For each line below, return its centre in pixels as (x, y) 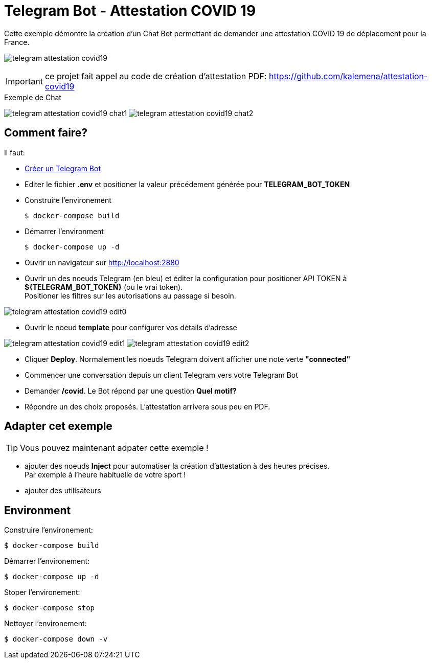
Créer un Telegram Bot (63, 168)
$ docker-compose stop (50, 608)
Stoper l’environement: (42, 592)
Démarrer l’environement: (47, 561)
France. (17, 42)
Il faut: (15, 152)
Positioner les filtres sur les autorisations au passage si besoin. (130, 295)
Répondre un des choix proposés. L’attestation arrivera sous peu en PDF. (147, 406)
